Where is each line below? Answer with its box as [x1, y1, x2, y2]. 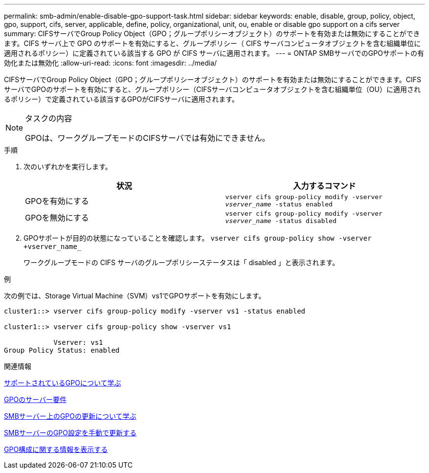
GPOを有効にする [25, 196, 89, 206]
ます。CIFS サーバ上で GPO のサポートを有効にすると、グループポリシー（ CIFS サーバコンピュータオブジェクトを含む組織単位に [4, 39, 421, 47]
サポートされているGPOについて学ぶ [4, 379, 121, 387]
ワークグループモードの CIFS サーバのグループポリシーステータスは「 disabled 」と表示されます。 [24, 258, 339, 267]
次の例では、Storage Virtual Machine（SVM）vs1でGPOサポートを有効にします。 [4, 292, 265, 300]
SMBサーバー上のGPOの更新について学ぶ [4, 412, 137, 420]
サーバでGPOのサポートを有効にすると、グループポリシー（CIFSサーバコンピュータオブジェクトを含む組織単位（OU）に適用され [4, 85, 421, 93]
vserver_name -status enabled [225, 201, 333, 208]
